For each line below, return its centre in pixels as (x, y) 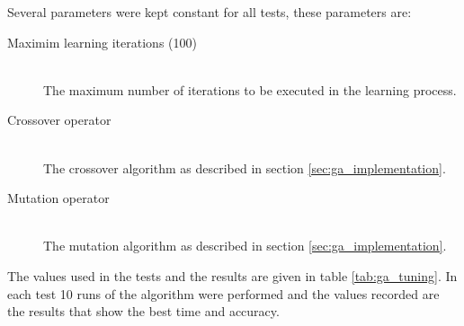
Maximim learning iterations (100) (102, 42)
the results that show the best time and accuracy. (143, 311)
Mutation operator (58, 198)
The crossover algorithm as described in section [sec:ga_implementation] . (245, 167)
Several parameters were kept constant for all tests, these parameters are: (210, 12)
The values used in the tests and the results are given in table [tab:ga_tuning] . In (232, 275)
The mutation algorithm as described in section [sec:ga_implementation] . (245, 246)
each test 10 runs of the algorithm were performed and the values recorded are (223, 293)
